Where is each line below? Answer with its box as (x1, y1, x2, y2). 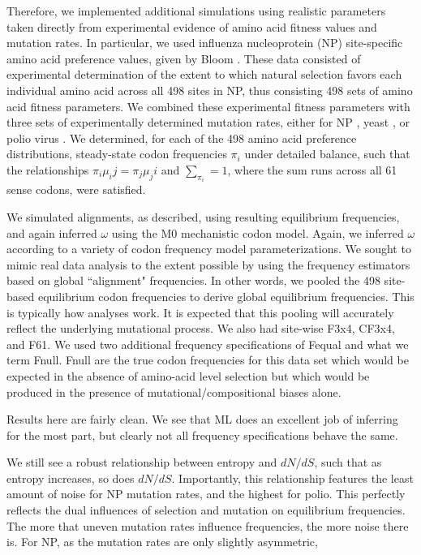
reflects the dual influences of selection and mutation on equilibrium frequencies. (6, 501, 406, 518)
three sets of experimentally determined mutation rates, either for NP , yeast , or (6, 114, 410, 131)
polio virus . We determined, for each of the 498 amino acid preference (6, 129, 357, 146)
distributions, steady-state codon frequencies (6, 145, 227, 162)
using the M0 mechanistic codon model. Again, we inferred (111, 224, 404, 241)
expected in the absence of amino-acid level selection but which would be (6, 367, 370, 384)
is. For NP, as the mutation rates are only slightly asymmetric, (6, 533, 318, 550)
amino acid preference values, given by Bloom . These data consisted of (6, 49, 361, 67)
